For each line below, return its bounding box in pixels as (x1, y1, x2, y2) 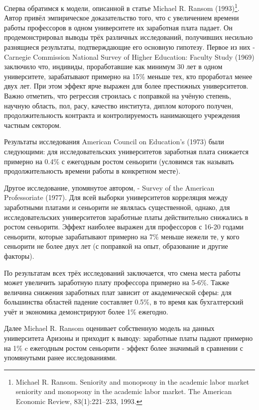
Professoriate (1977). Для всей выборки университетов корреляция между (4, 192, 228, 203)
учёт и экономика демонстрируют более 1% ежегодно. (4, 306, 168, 316)
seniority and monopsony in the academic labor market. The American (15, 386, 232, 397)
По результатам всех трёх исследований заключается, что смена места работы (4, 267, 241, 278)
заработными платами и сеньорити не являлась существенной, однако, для (4, 202, 230, 212)
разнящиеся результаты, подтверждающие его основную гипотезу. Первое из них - (4, 42, 255, 52)
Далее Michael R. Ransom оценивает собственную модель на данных (4, 323, 215, 333)
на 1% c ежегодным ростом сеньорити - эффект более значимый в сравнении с (4, 342, 243, 353)
